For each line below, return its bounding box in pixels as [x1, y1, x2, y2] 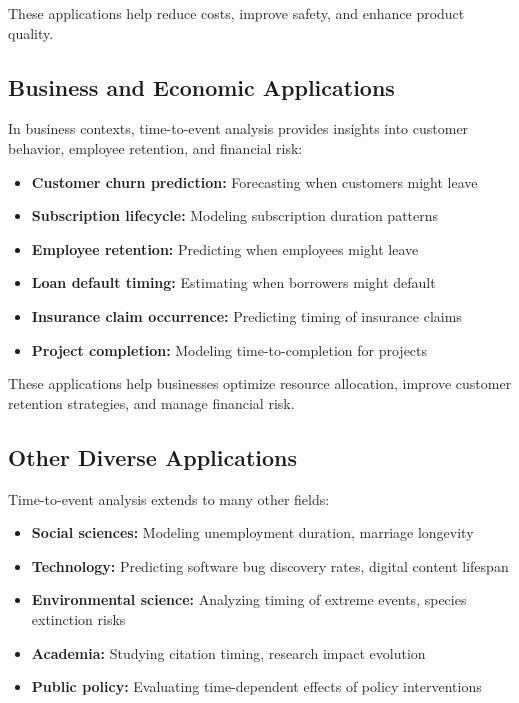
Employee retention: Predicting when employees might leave [31, 238, 419, 259]
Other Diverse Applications [8, 441, 298, 472]
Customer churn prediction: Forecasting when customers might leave [31, 171, 478, 192]
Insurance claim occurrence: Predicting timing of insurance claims [31, 305, 462, 326]
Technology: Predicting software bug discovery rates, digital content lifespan [31, 555, 509, 576]
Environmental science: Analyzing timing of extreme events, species [31, 589, 467, 610]
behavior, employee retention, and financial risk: [8, 137, 303, 158]
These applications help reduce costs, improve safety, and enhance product [8, 3, 465, 23]
